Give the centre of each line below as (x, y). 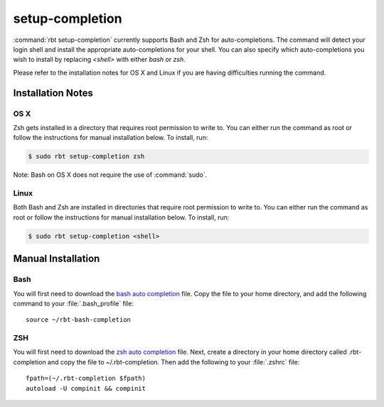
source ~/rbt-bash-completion (79, 320)
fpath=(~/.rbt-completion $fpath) (86, 379)
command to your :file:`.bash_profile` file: (74, 303)
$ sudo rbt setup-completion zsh (86, 157)
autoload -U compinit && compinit (86, 388)
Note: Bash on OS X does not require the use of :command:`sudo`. (110, 175)
